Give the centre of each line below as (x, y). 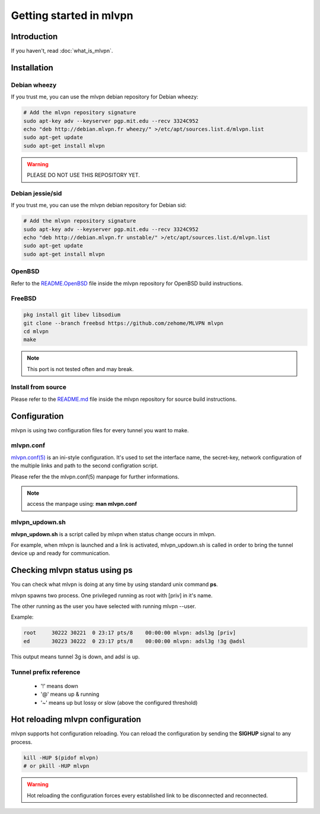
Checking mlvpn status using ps (72, 570)
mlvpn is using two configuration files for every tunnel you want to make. (100, 430)
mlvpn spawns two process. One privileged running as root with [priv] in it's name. (112, 595)
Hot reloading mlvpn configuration (76, 719)
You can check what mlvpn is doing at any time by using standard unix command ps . (115, 584)
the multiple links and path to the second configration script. (84, 465)
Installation (32, 67)
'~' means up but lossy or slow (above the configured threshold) (119, 702)
